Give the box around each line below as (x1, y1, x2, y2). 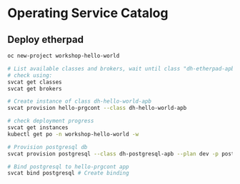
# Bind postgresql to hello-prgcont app (7, 163, 130, 170)
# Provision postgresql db (7, 143, 88, 150)
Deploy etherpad (7, 34, 84, 46)
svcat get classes (7, 78, 62, 86)
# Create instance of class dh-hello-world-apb (7, 98, 152, 105)
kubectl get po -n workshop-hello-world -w (7, 131, 139, 138)
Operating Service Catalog (7, 5, 169, 21)
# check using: (7, 71, 53, 79)
